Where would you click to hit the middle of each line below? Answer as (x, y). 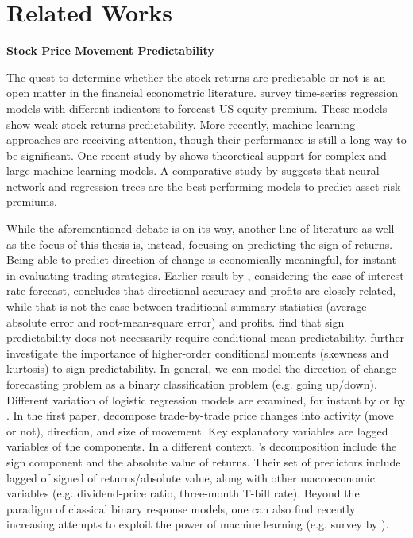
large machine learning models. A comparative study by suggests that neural (193, 170)
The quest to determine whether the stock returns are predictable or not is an (196, 77)
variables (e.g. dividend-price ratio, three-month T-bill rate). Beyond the (183, 493)
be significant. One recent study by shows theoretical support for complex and (197, 155)
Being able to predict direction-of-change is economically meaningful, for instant (201, 259)
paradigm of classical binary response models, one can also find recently (181, 508)
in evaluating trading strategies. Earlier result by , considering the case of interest (205, 275)
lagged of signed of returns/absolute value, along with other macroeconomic (191, 477)
